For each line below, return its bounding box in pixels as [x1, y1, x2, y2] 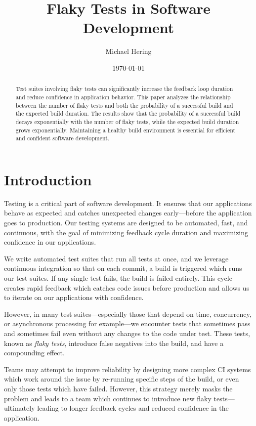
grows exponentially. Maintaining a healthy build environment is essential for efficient [15, 126, 236, 134]
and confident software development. [15, 134, 110, 142]
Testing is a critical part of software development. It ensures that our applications [4, 198, 252, 208]
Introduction [4, 169, 92, 189]
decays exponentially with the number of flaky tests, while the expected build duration [15, 117, 239, 126]
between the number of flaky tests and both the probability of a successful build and [15, 101, 233, 109]
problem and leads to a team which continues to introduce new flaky [4, 393, 212, 403]
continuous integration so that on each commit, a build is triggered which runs [4, 263, 242, 273]
